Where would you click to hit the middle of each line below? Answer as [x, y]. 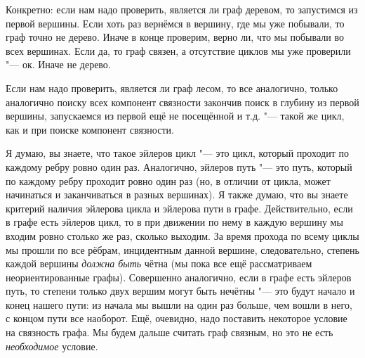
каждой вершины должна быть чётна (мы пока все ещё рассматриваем [159, 263]
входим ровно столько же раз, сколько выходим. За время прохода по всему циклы [182, 235]
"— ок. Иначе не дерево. [58, 64]
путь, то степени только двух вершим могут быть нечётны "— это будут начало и [180, 291]
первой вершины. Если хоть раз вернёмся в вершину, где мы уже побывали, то [175, 23]
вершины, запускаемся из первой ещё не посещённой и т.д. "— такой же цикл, [175, 116]
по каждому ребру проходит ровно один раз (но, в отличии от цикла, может [168, 180]
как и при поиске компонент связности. [90, 129]
